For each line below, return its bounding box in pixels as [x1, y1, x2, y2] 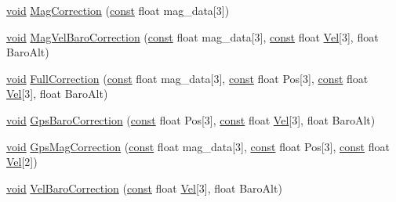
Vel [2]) [6, 153, 38, 170]
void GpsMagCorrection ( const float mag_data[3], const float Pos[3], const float [6, 138, 390, 154]
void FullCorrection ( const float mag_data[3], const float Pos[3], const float [6, 70, 369, 86]
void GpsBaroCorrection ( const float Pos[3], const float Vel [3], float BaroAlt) [6, 111, 376, 128]
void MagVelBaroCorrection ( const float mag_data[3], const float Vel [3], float [6, 28, 379, 45]
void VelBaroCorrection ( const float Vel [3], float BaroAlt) [6, 179, 282, 196]
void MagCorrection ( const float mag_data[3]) [6, 2, 230, 18]
